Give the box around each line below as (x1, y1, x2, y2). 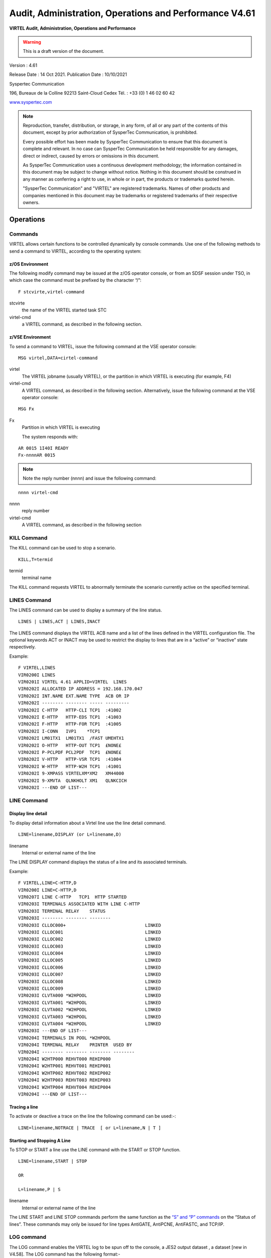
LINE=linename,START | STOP (18, 1158, 87, 1164)
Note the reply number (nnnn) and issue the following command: (23, 476, 157, 482)
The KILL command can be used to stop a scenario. (9, 545, 116, 551)
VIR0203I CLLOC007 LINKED (18, 972, 162, 977)
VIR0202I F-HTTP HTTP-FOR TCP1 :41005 (18, 721, 121, 727)
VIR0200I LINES (18, 672, 56, 678)
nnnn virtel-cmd (18, 490, 58, 495)
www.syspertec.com (9, 99, 52, 105)
